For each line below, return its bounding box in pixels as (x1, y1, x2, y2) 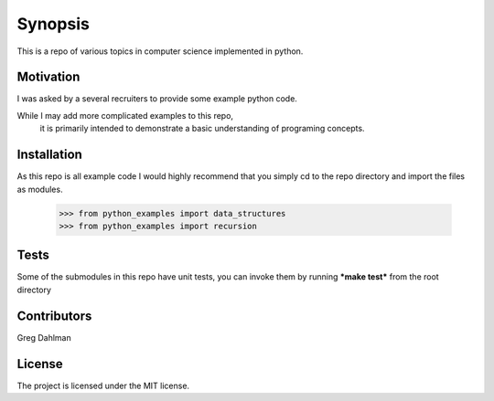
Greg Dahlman (16, 332, 72, 343)
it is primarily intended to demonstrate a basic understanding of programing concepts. (39, 123, 365, 134)
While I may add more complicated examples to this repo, (16, 110, 233, 121)
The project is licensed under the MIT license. (16, 380, 190, 391)
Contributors (16, 308, 92, 323)
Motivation (16, 69, 81, 85)
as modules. (16, 184, 63, 195)
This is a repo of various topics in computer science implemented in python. (16, 46, 304, 57)
